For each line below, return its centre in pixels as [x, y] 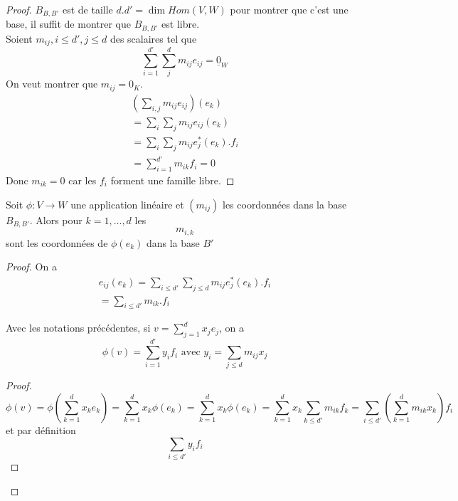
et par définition [41, 430]
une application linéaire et [127, 204]
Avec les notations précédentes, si [78, 328]
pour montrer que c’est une [289, 9]
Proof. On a [31, 267]
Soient [19, 38]
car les [82, 180]
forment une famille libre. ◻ [172, 180]
